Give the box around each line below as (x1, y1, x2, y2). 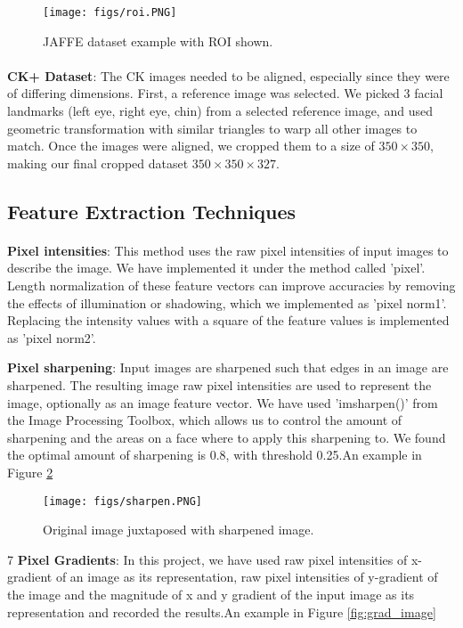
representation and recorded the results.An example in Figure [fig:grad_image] (7, 602, 436, 621)
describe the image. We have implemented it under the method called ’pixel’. (7, 258, 426, 277)
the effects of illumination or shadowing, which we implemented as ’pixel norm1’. (7, 293, 447, 312)
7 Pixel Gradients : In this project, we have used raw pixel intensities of (7, 550, 408, 568)
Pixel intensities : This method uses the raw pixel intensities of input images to (7, 241, 449, 259)
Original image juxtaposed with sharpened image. (43, 520, 314, 539)
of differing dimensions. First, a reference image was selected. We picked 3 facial (7, 84, 443, 102)
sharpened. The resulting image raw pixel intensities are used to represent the (7, 375, 432, 394)
